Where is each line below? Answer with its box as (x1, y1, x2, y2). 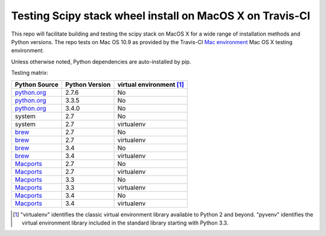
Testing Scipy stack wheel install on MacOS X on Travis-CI (11, 9, 310, 22)
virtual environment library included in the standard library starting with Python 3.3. (22, 219, 229, 226)
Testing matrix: (11, 69, 48, 77)
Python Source (14, 80, 59, 89)
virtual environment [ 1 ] (117, 80, 184, 89)
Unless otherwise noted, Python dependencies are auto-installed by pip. (11, 58, 191, 65)
